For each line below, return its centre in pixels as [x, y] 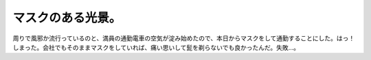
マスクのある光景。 [67, 18]
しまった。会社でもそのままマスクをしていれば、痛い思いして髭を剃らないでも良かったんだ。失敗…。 [156, 47]
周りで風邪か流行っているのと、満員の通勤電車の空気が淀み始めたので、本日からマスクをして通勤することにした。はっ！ [184, 38]
